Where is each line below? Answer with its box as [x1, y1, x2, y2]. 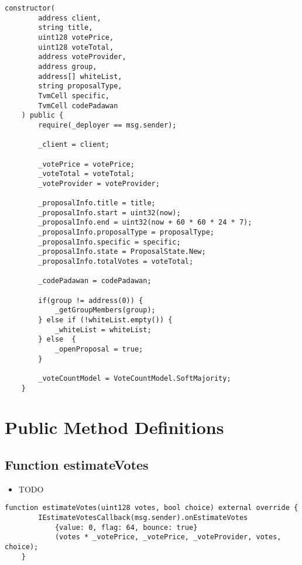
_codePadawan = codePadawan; [38, 277, 152, 285]
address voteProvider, [38, 53, 126, 61]
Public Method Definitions [5, 415, 224, 439]
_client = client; [38, 140, 109, 149]
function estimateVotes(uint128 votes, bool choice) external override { [5, 504, 298, 512]
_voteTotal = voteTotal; [38, 170, 135, 178]
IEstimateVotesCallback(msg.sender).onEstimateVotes [38, 514, 248, 522]
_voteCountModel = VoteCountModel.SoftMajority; [38, 374, 231, 383]
